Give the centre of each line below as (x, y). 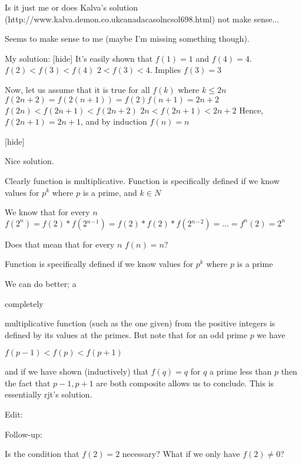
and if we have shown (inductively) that (77, 371)
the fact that (28, 383)
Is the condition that (42, 454)
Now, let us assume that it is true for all (77, 89)
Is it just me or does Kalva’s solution (71, 7)
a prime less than (241, 371)
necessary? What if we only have (181, 454)
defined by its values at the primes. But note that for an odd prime (126, 334)
